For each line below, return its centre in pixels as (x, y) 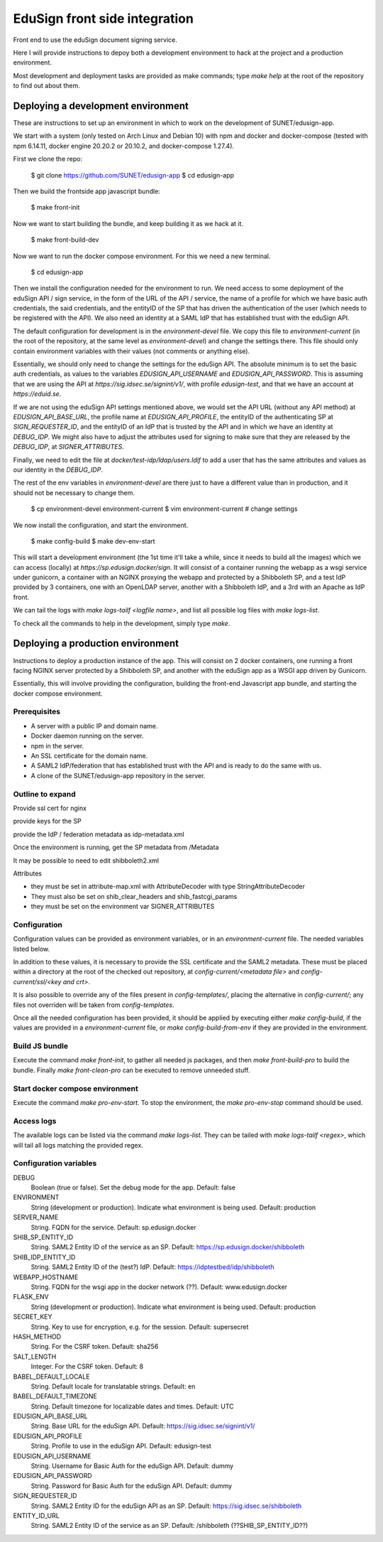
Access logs (35, 1121)
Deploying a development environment (101, 106)
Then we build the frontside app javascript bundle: (87, 191)
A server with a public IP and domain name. (94, 726)
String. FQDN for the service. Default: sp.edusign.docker (113, 1227)
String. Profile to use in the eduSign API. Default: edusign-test (121, 1446)
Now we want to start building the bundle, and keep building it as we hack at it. (128, 223)
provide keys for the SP (47, 821)
